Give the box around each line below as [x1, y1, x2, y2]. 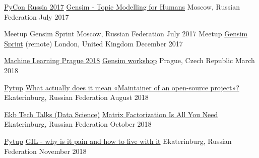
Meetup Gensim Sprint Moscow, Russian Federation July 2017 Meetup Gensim [4, 28, 248, 39]
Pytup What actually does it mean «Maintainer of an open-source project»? [4, 82, 239, 92]
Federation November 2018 [4, 145, 87, 156]
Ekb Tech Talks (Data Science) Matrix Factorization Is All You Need [4, 109, 218, 119]
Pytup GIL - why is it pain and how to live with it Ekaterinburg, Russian [4, 135, 232, 146]
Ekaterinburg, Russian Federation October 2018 [4, 119, 152, 129]
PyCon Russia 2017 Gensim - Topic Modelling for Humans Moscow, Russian [4, 2, 240, 12]
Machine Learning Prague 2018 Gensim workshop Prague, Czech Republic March [4, 55, 255, 66]
